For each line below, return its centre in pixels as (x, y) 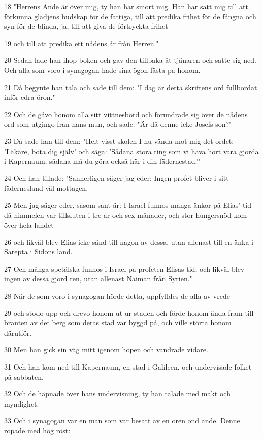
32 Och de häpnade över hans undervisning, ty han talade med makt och (117, 394)
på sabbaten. (24, 376)
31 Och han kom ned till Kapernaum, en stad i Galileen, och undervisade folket (128, 367)
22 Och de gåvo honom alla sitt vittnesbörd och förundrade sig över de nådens (126, 114)
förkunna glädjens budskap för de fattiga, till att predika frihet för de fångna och (130, 16)
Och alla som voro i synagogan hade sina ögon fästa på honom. (102, 70)
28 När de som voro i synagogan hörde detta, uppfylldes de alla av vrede (117, 296)
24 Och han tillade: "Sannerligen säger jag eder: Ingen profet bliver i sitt (117, 178)
